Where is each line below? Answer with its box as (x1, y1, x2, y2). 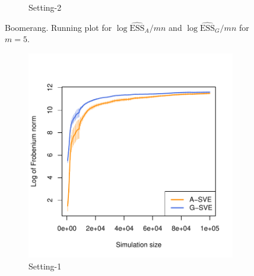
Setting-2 (28, 1, 62, 13)
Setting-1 (28, 259, 62, 272)
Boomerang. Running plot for (5, 21, 112, 33)
